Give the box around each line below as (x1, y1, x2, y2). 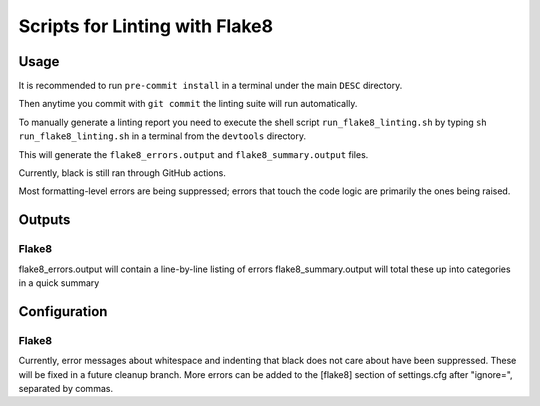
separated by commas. (18, 382, 114, 394)
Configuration (18, 303, 108, 320)
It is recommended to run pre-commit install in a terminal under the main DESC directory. (18, 80, 403, 92)
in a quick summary (18, 276, 100, 289)
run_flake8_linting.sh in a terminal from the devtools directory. (18, 130, 307, 142)
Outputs (18, 211, 71, 229)
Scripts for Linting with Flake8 (18, 15, 274, 37)
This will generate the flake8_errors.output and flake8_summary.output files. (18, 148, 369, 160)
